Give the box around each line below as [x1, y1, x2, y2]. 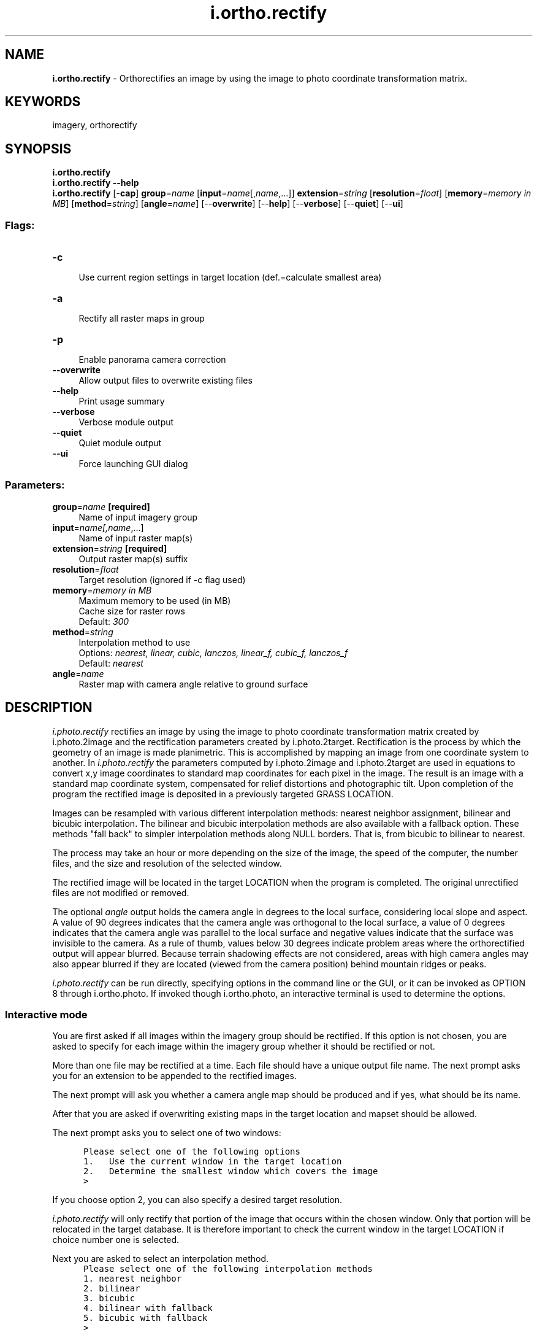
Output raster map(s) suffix [78, 553, 188, 564]
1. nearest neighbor [83, 1274, 182, 1284]
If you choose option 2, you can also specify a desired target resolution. [52, 1194, 343, 1205]
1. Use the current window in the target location [83, 1156, 342, 1167]
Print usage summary [78, 396, 165, 407]
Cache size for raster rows [78, 605, 185, 616]
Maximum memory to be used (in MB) [78, 595, 231, 606]
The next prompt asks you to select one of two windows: [52, 1128, 281, 1139]
